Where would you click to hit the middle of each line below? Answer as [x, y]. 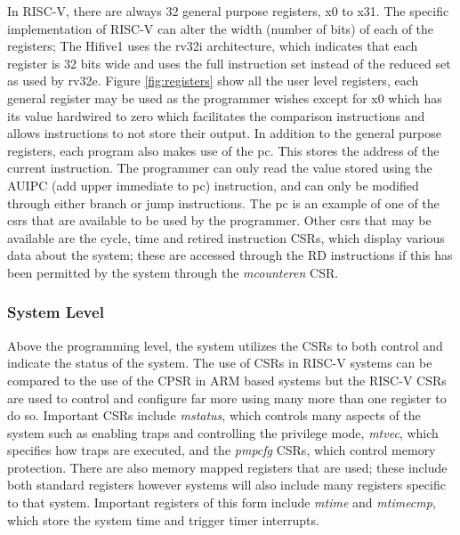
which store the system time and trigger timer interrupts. [163, 519]
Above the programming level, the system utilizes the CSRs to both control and [225, 345]
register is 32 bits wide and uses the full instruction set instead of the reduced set [229, 63]
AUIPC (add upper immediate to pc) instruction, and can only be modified [213, 185]
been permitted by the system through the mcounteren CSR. [173, 272]
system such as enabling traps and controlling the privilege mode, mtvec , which [223, 432]
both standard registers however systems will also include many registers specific [226, 485]
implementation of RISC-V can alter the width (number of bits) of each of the [221, 28]
